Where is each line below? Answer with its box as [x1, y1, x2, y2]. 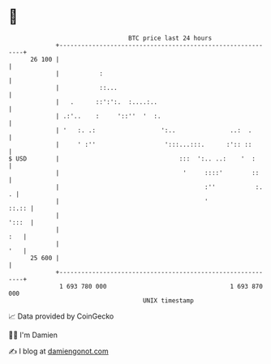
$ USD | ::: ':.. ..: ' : [8, 154, 256, 163]
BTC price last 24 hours [128, 34, 213, 42]
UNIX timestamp [142, 296, 195, 305]
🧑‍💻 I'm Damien [8, 330, 58, 340]
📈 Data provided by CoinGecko [8, 311, 114, 321]
